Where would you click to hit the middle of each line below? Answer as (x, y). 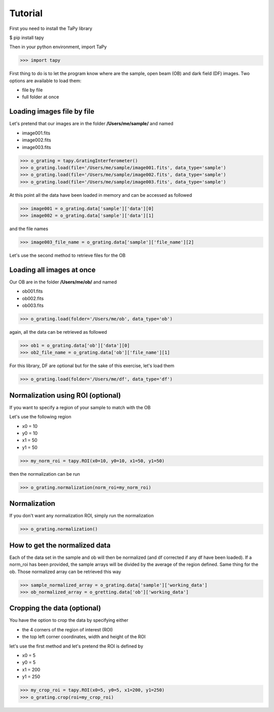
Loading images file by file (52, 112)
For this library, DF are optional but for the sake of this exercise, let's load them (92, 366)
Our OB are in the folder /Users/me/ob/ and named (63, 282)
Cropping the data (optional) (55, 608)
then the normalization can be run (45, 474)
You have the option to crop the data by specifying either (69, 620)
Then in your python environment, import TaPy (58, 47)
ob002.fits (33, 298)
